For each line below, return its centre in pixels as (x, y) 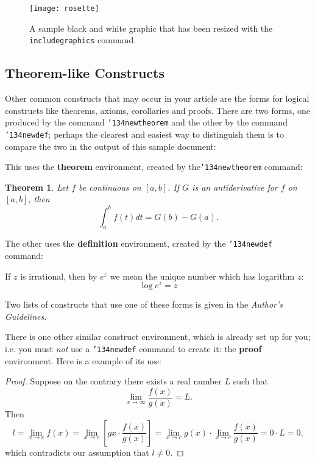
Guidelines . (26, 316)
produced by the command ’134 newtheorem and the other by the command (146, 122)
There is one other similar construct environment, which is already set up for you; (158, 337)
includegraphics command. (83, 40)
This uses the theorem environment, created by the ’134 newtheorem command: (154, 167)
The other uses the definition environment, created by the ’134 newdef (139, 243)
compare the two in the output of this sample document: (111, 146)
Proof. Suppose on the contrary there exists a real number (113, 381)
